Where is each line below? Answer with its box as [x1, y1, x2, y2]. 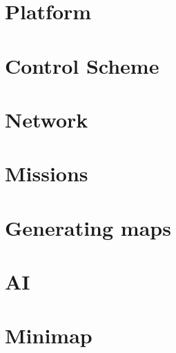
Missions [5, 159, 88, 188]
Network [5, 105, 88, 133]
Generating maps [5, 213, 171, 241]
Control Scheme [5, 51, 159, 79]
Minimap [5, 321, 92, 350]
